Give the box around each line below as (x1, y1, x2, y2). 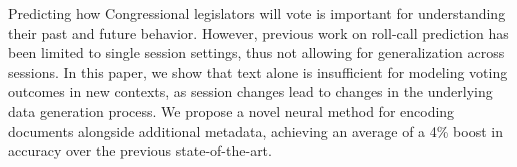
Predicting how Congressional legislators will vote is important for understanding (8, 3, 506, 23)
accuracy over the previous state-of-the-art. (8, 140, 272, 161)
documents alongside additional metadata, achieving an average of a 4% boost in (8, 120, 503, 141)
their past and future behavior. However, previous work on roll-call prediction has (8, 22, 509, 43)
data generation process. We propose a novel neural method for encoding (8, 100, 455, 121)
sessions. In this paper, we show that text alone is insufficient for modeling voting (8, 61, 508, 82)
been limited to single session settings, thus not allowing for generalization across (8, 42, 505, 63)
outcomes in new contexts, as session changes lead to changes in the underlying (8, 81, 493, 102)
